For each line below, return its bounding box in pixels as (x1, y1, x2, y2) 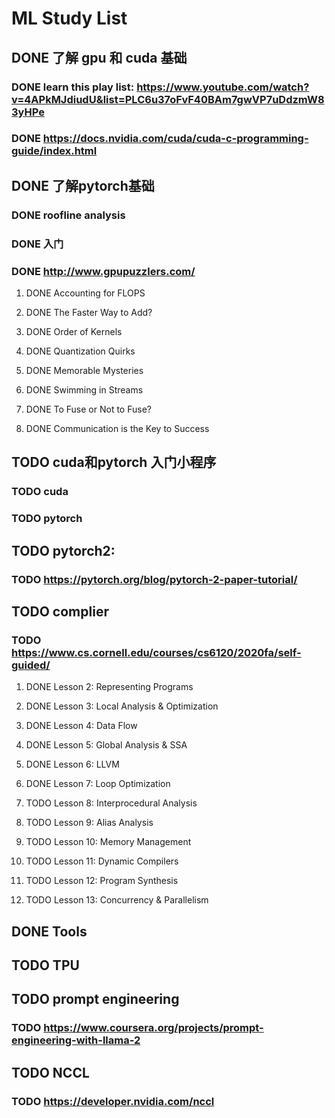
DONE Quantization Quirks (25, 345, 136, 357)
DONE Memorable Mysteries (25, 364, 144, 376)
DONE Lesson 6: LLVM (25, 758, 120, 771)
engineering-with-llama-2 (11, 1033, 141, 1047)
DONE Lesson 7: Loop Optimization (25, 778, 171, 790)
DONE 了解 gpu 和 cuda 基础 (11, 49, 188, 66)
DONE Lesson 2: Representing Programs (25, 681, 194, 693)
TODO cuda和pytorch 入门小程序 (11, 454, 217, 471)
